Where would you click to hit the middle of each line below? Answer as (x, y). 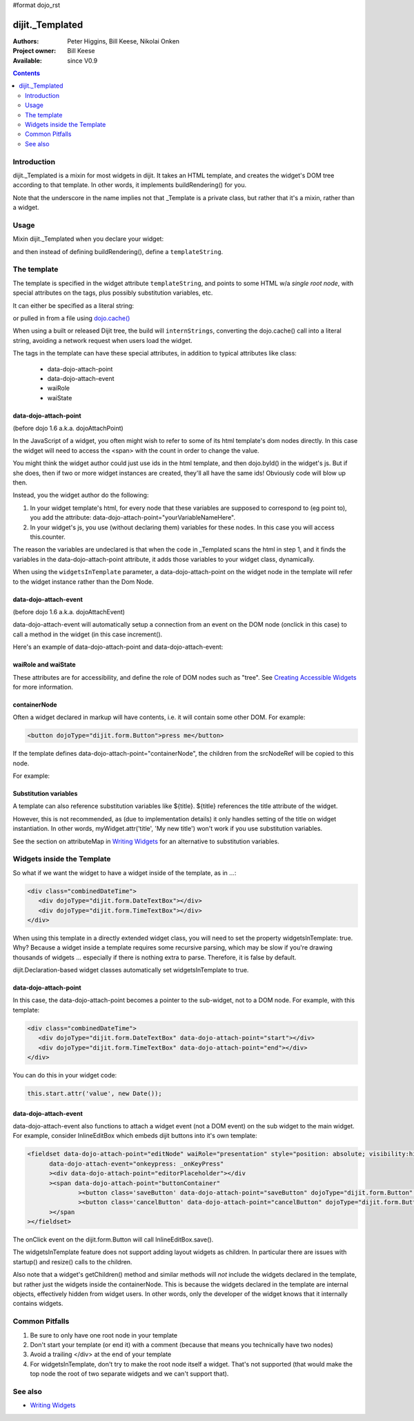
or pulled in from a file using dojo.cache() (71, 318)
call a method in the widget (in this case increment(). (88, 634)
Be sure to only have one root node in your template (104, 1335)
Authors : (26, 41)
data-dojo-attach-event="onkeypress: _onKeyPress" (137, 1164)
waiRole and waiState (44, 665)
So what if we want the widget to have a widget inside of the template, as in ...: (125, 872)
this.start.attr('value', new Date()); (95, 1093)
